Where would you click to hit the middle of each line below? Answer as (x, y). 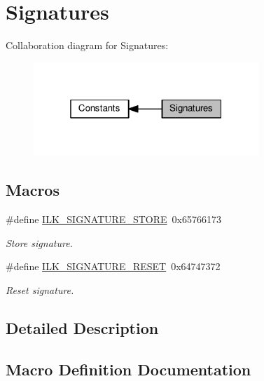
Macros (33, 190)
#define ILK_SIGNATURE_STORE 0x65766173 (113, 219)
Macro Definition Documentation (128, 369)
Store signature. (39, 242)
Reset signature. (40, 289)
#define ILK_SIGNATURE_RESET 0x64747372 (113, 266)
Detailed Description (82, 327)
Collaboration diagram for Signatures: (87, 45)
